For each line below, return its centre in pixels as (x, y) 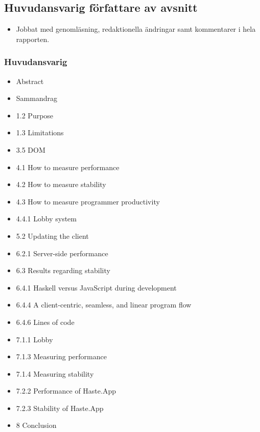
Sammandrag (37, 98)
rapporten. (33, 39)
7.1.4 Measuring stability (55, 373)
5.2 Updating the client (52, 235)
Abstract (30, 81)
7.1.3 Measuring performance (61, 356)
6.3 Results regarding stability (63, 270)
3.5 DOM (31, 149)
